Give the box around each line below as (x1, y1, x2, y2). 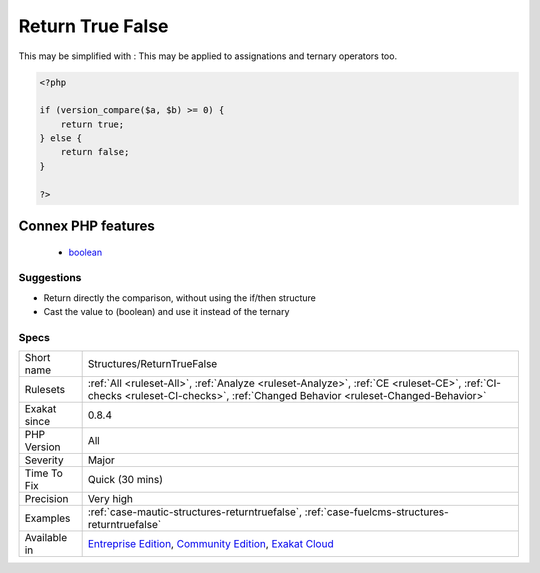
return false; (60, 146, 130, 158)
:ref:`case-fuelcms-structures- (304, 505, 449, 519)
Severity (24, 453, 64, 467)
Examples (24, 511, 71, 525)
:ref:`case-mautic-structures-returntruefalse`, (87, 505, 303, 519)
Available (24, 531, 68, 545)
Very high (87, 492, 134, 506)
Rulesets (24, 383, 65, 397)
